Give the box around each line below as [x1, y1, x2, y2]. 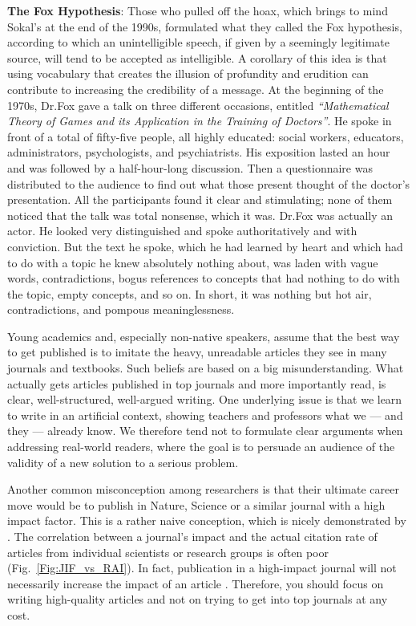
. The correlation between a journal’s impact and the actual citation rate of [7, 528, 378, 544]
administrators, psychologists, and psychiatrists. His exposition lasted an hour [7, 144, 390, 161]
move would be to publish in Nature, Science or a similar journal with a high [7, 496, 386, 513]
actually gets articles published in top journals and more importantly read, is [7, 375, 386, 392]
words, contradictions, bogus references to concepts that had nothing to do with [7, 270, 400, 287]
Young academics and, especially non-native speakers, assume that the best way [7, 327, 400, 344]
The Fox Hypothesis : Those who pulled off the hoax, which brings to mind [7, 2, 388, 18]
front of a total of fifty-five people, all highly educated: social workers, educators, [7, 128, 404, 144]
